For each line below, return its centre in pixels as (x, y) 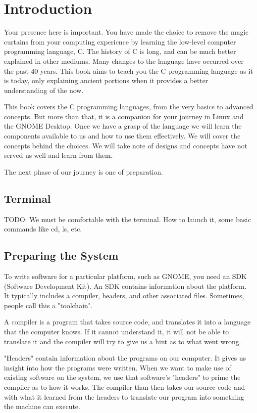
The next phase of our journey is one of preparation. (84, 171)
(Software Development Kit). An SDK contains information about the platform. (125, 286)
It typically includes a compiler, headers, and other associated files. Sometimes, (124, 296)
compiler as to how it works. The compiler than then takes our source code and (125, 387)
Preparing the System (61, 255)
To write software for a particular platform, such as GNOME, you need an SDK (126, 276)
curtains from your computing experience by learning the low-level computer (120, 41)
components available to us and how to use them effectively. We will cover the (122, 136)
